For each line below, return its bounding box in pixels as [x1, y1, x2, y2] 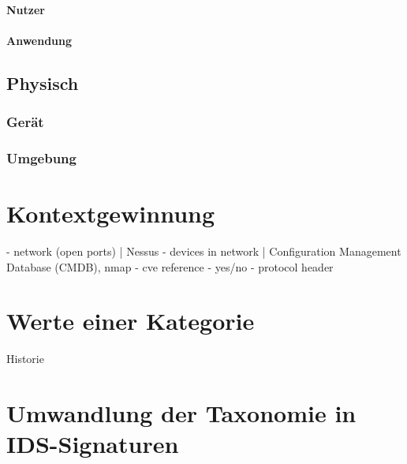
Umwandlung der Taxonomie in [6, 397, 357, 429]
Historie [6, 350, 44, 367]
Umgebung [6, 148, 77, 167]
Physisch [6, 70, 79, 95]
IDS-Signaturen [6, 428, 179, 460]
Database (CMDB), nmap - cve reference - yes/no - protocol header [6, 258, 334, 275]
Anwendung [6, 32, 73, 48]
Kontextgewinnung [6, 197, 215, 230]
